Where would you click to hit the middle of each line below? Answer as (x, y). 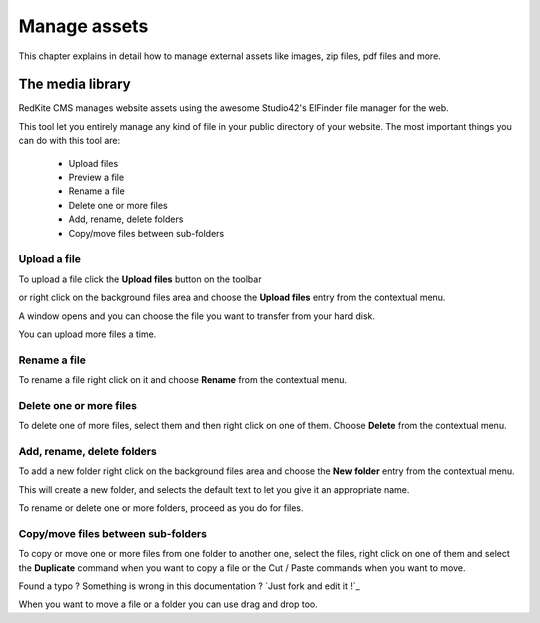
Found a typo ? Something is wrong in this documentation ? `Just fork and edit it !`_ (189, 586)
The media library (74, 84)
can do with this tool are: (69, 141)
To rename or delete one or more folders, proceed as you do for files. (161, 508)
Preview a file (96, 177)
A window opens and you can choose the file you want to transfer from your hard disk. (196, 316)
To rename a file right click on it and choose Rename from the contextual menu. (183, 380)
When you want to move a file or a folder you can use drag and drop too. (168, 604)
